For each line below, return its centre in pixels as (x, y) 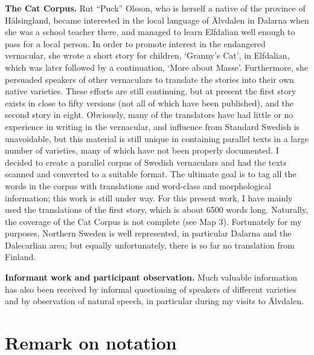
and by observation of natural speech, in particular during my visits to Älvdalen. (154, 301)
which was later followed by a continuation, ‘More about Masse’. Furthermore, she (156, 67)
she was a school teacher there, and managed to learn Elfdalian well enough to (150, 32)
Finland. (21, 257)
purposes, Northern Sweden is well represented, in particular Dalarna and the (148, 233)
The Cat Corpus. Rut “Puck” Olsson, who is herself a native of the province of (155, 8)
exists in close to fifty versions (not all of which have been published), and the (149, 103)
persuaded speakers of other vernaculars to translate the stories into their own (149, 79)
